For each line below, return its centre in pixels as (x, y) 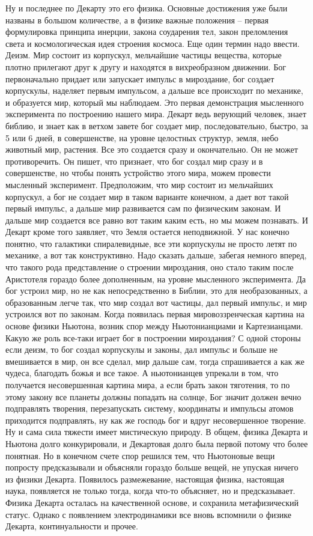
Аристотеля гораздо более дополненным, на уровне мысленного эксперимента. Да (156, 279)
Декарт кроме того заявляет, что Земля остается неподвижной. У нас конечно (147, 232)
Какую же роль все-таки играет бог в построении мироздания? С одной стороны (153, 337)
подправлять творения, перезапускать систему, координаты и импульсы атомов (150, 408)
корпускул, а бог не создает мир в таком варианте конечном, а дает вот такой (147, 196)
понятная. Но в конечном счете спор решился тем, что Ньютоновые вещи (140, 455)
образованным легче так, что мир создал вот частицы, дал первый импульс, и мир (156, 302)
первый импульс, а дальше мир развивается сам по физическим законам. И (143, 208)
